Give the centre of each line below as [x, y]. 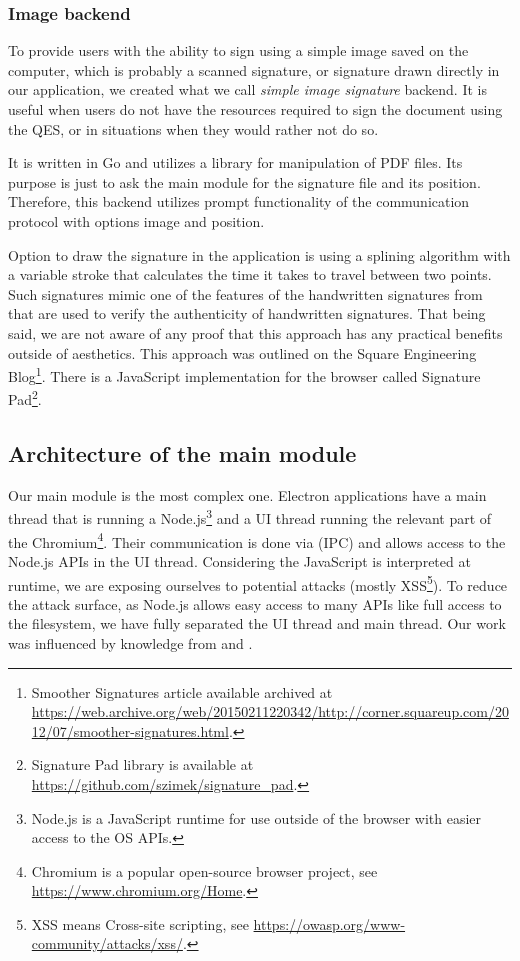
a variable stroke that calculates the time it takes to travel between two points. [250, 274]
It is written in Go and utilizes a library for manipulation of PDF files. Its [235, 162]
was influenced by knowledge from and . [130, 642]
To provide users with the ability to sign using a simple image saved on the [238, 50]
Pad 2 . [25, 398]
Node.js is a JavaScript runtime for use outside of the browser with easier [256, 817]
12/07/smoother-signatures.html [130, 730]
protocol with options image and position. [136, 220]
